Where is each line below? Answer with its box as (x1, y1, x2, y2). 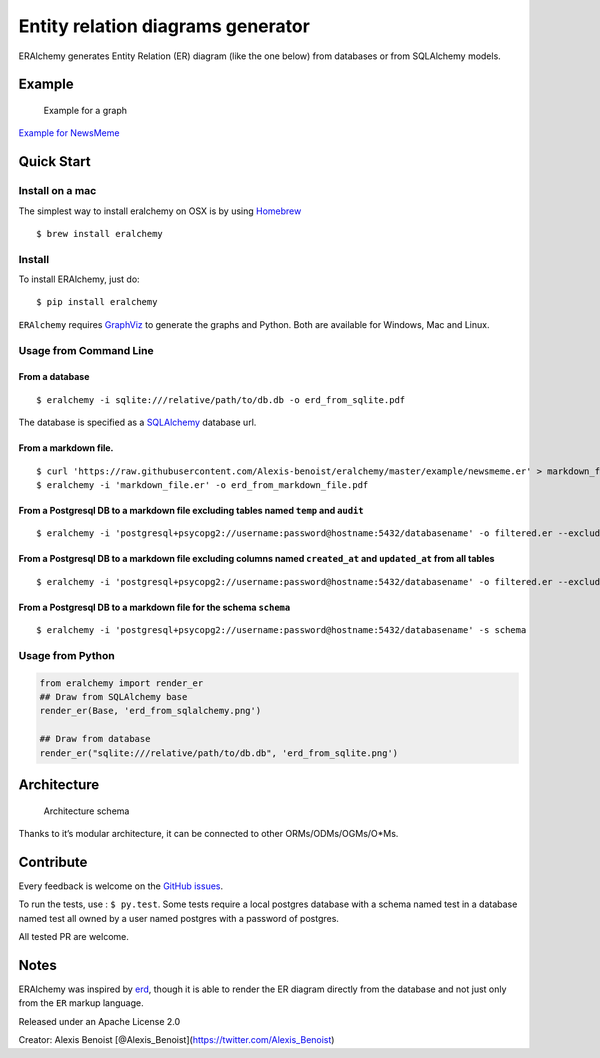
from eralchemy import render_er (39, 677, 204, 689)
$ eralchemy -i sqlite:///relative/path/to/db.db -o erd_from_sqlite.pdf (36, 394, 406, 405)
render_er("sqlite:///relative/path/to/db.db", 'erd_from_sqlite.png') (39, 747, 399, 759)
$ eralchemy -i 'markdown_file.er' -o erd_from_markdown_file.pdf (36, 479, 369, 490)
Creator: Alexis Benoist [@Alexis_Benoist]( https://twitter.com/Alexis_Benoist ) (18, 1034, 335, 1046)
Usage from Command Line (18, 343, 154, 357)
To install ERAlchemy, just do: (18, 273, 140, 285)
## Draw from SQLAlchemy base (39, 691, 188, 703)
